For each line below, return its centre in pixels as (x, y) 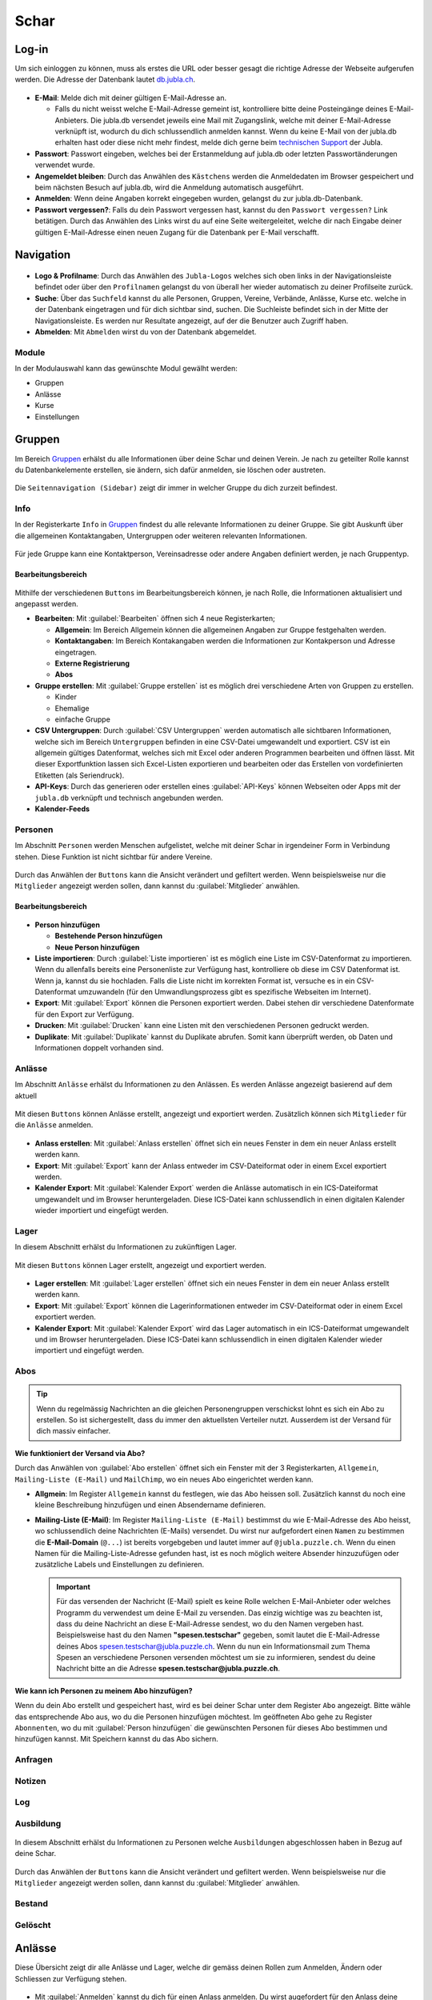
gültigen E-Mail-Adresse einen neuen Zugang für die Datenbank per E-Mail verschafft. (177, 232)
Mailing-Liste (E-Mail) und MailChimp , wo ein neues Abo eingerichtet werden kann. (164, 1479)
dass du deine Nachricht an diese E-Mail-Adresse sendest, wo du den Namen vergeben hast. (210, 1623)
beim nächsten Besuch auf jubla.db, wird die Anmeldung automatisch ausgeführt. (169, 187)
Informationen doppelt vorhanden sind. (99, 1048)
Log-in (32, 49)
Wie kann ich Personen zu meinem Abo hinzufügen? (104, 1690)
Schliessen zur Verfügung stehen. (71, 1978)
